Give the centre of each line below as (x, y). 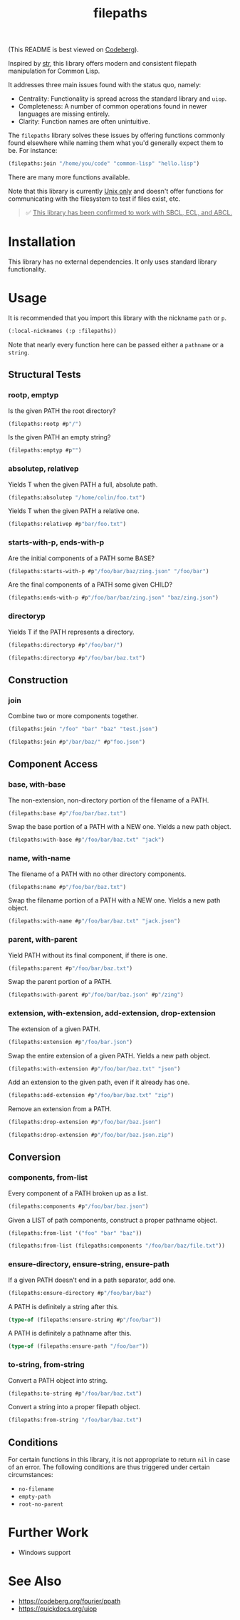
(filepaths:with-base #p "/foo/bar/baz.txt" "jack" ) (86, 840)
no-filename (36, 1489)
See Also (35, 1581)
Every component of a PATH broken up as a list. (78, 1193)
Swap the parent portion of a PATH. (60, 982)
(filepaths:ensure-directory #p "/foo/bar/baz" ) (80, 1293)
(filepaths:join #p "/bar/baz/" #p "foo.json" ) (77, 742)
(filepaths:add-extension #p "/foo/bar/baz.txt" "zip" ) (91, 1095)
